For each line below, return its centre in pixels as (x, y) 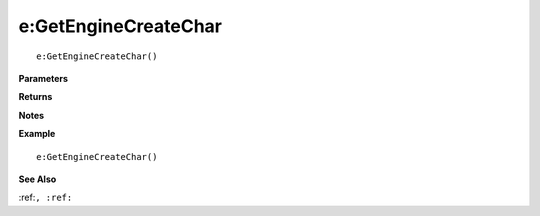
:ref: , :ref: (45, 197)
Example (37, 134)
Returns (35, 97)
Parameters (43, 78)
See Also (37, 179)
